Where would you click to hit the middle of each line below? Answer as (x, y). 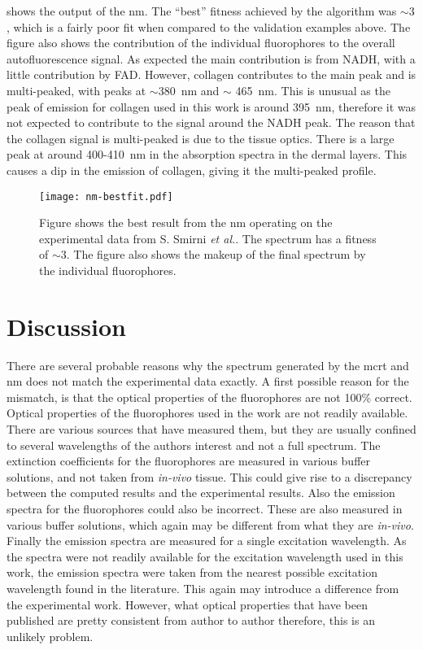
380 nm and (189, 90)
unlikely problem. (50, 636)
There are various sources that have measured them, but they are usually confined (211, 429)
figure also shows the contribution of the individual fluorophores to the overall (201, 43)
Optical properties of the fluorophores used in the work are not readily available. (207, 413)
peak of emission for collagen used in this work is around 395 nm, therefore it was (211, 106)
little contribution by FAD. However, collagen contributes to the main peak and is (211, 74)
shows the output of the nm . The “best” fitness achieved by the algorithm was (202, 11)
